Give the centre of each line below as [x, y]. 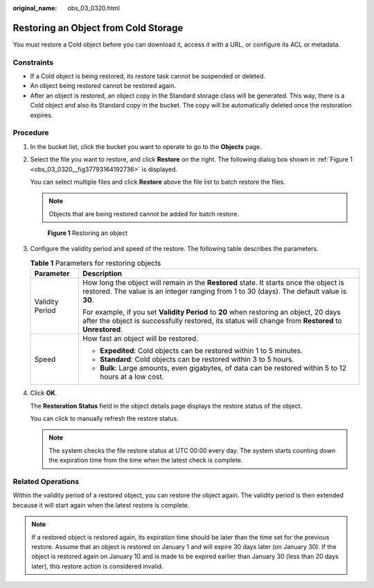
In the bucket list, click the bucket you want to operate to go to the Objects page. [146, 146]
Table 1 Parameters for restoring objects [96, 263]
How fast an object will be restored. [141, 338]
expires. [42, 115]
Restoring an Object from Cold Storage [98, 28]
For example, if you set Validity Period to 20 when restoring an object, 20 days [212, 312]
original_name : [35, 8]
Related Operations [46, 481]
